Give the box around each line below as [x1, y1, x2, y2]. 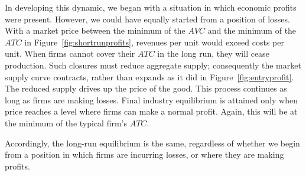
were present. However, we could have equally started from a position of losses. [5, 12, 290, 25]
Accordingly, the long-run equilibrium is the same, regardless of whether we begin [5, 136, 300, 149]
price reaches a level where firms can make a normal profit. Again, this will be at [5, 105, 298, 118]
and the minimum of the [207, 24, 297, 37]
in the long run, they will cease [157, 47, 269, 60]
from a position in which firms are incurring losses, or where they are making [5, 148, 284, 161]
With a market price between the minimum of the [5, 24, 185, 37]
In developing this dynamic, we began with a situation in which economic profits [5, 1, 297, 13]
